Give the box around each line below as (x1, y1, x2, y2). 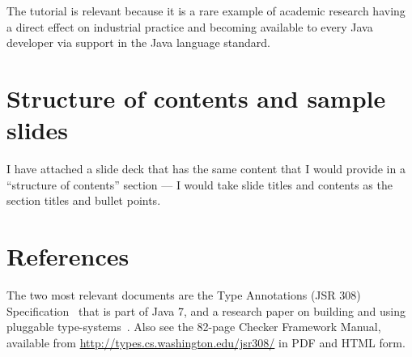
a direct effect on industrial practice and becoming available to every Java (6, 18, 373, 35)
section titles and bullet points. (6, 192, 161, 209)
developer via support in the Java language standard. (6, 34, 271, 51)
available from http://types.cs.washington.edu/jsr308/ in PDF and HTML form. (6, 334, 406, 351)
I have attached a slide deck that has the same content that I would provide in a (6, 160, 406, 177)
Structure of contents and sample (6, 81, 386, 114)
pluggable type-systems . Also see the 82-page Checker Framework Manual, (6, 318, 381, 335)
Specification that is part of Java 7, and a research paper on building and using (6, 302, 406, 319)
